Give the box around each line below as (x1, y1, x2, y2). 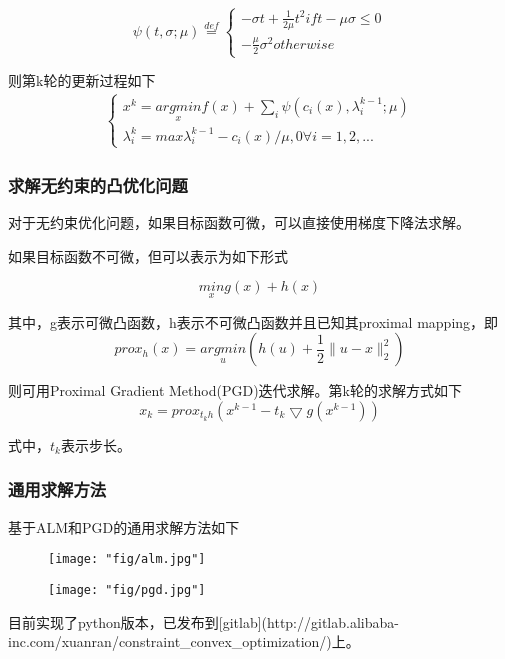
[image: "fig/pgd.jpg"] (48, 582, 206, 597)
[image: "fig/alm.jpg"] (48, 552, 206, 567)
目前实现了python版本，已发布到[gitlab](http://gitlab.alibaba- (8, 611, 399, 632)
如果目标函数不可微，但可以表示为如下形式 (8, 245, 288, 266)
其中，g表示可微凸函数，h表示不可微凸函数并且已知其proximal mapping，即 (8, 311, 499, 332)
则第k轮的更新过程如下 (8, 70, 156, 91)
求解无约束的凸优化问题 (8, 172, 188, 197)
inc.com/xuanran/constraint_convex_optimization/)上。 (8, 631, 360, 652)
